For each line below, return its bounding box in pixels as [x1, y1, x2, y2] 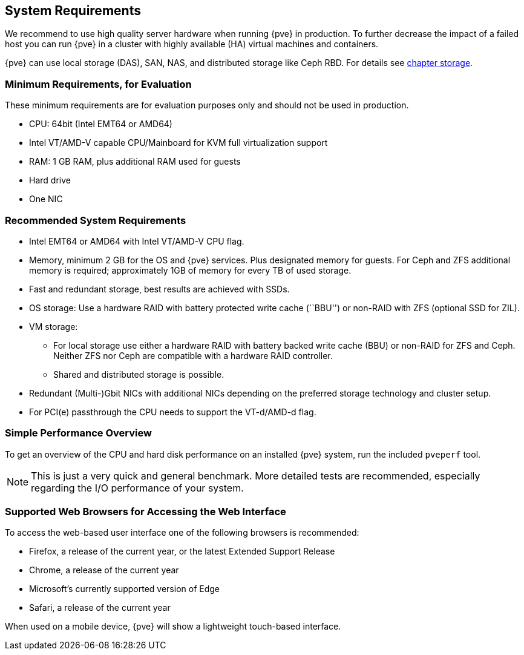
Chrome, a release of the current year [29, 565, 179, 576]
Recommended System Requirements [5, 214, 186, 226]
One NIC [29, 194, 63, 205]
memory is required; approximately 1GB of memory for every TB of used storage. [29, 265, 352, 275]
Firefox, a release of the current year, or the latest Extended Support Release [29, 546, 335, 557]
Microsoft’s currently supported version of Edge [29, 584, 220, 594]
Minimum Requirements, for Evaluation [5, 77, 192, 90]
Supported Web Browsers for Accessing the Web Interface [5, 505, 286, 518]
